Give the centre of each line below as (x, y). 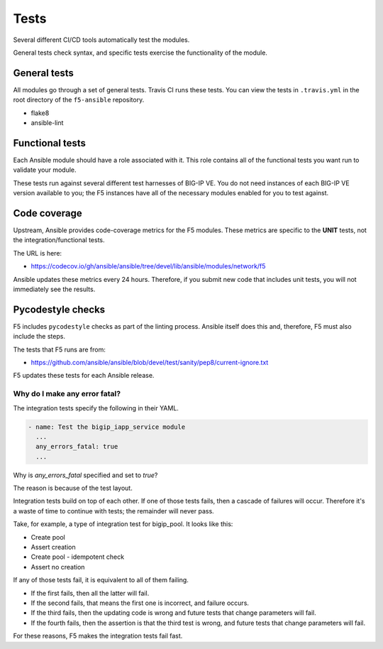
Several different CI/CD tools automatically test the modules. (101, 40)
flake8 (40, 113)
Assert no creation (58, 567)
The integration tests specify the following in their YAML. (96, 408)
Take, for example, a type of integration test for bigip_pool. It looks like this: (123, 524)
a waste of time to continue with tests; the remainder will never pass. (113, 511)
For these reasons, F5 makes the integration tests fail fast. (98, 636)
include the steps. (39, 337)
